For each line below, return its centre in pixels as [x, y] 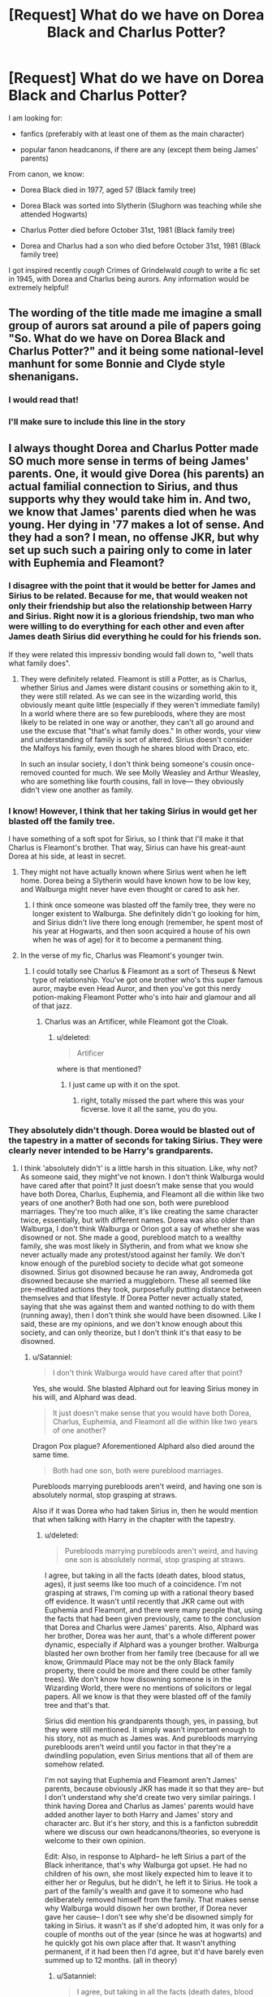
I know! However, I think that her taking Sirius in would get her [133, 810]
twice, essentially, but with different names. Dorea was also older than [138, 1220]
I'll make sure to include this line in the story [97, 422]
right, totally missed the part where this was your [163, 1100]
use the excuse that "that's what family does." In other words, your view [140, 731]
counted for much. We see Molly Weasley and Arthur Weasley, [156, 772]
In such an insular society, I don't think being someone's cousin [126, 764]
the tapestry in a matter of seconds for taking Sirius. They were [136, 1140]
